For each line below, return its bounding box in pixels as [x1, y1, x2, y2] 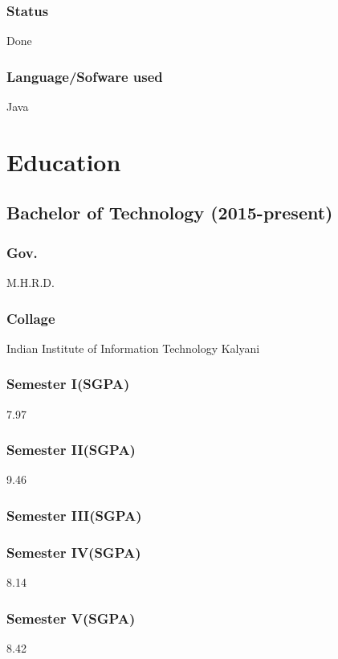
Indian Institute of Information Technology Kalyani [6, 339, 260, 356]
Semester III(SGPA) [6, 505, 142, 525]
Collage [6, 308, 55, 328]
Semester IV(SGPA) [6, 542, 141, 562]
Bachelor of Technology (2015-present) [6, 200, 333, 225]
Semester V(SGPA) [6, 608, 136, 628]
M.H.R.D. [6, 274, 55, 290]
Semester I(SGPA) [6, 374, 130, 394]
